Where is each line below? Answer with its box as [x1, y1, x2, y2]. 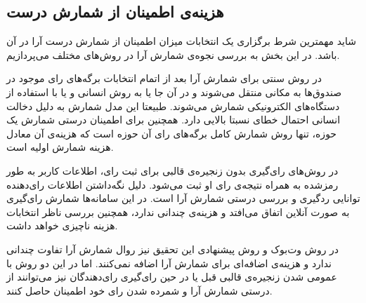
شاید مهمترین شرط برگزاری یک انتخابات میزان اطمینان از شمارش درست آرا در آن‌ [6, 34, 357, 48]
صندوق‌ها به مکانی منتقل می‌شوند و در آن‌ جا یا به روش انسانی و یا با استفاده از [6, 84, 342, 99]
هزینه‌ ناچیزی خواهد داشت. [6, 218, 118, 233]
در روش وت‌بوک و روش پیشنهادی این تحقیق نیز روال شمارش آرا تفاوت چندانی [6, 241, 339, 256]
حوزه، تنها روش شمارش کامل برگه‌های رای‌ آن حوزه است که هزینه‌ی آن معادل [6, 126, 337, 140]
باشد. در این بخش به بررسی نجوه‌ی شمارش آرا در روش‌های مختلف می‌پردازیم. [6, 47, 340, 62]
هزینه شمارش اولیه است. [6, 140, 114, 154]
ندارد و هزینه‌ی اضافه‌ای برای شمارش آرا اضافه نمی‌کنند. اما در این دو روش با [6, 255, 332, 270]
